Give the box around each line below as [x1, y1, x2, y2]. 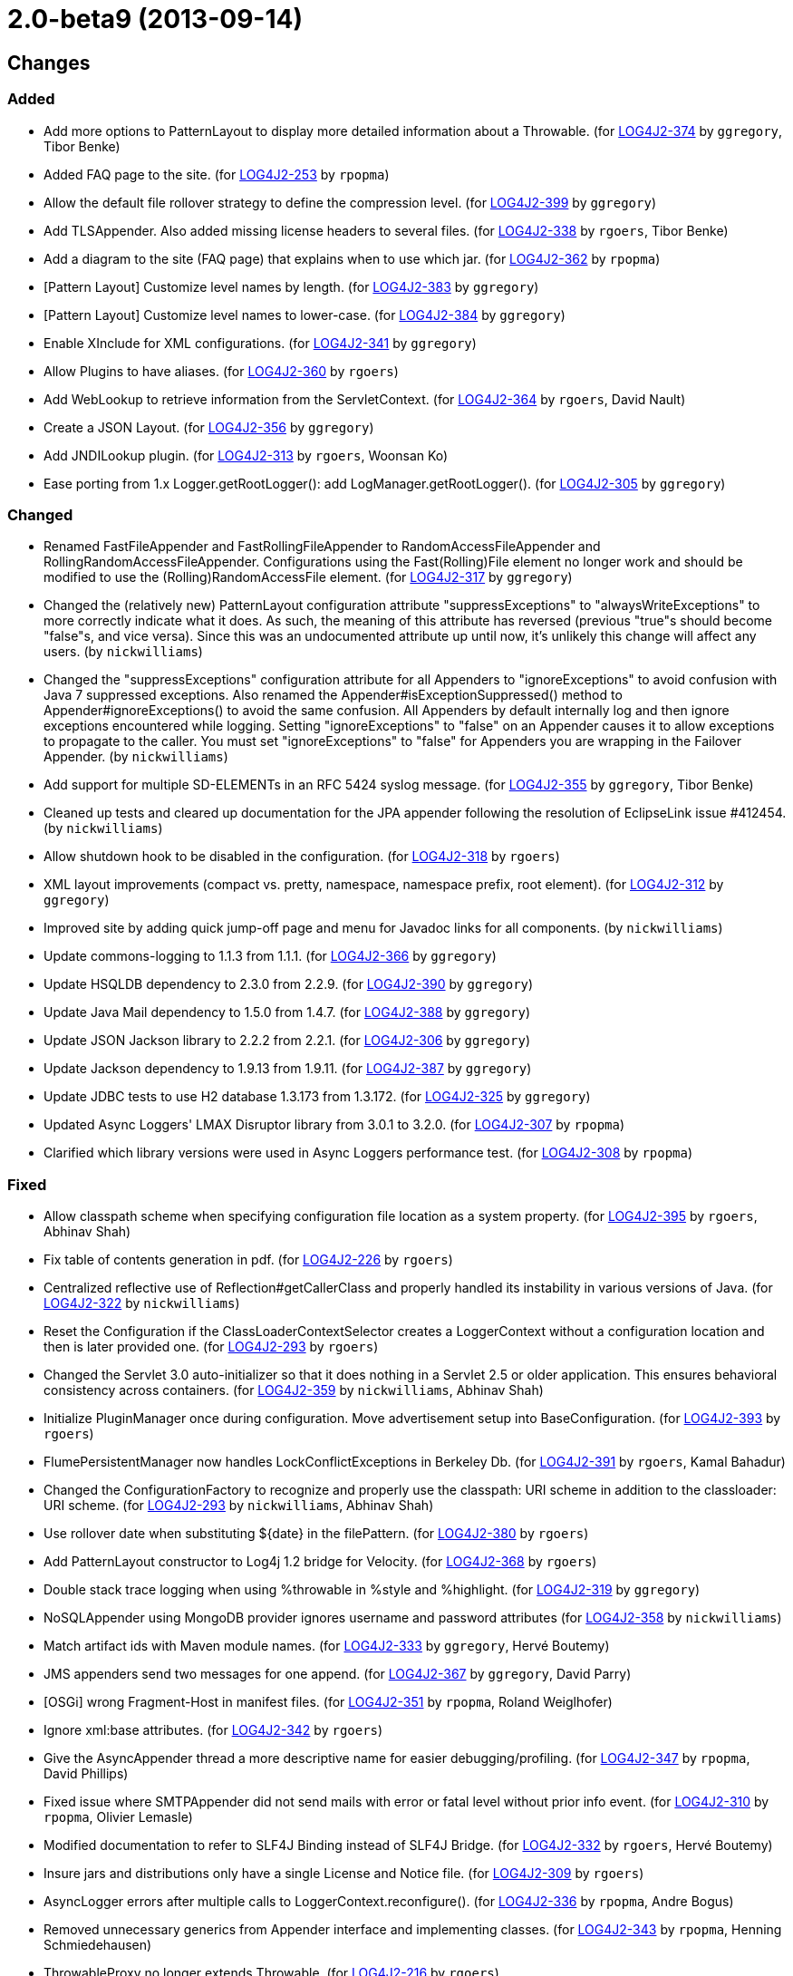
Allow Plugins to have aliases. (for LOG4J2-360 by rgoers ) [44, 363, 399, 379]
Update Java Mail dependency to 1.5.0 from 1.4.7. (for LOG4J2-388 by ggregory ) [44, 1004, 531, 1021]
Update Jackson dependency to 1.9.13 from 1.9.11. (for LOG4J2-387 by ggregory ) [44, 1061, 532, 1077]
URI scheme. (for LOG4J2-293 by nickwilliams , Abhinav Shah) [44, 1497, 434, 1514]
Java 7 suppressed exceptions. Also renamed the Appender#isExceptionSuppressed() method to [44, 687, 623, 703]
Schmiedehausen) [44, 1937, 152, 1953]
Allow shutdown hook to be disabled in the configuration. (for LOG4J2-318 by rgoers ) [44, 848, 560, 865]
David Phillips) [44, 1766, 129, 1782]
